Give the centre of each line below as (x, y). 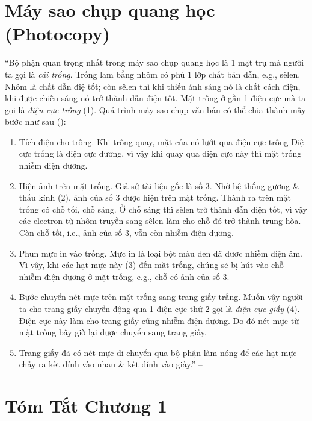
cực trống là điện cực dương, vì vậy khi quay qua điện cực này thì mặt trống (160, 153)
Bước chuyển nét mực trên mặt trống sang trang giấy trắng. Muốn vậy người (161, 297)
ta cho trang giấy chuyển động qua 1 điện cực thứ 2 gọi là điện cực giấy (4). (159, 308)
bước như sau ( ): (35, 121)
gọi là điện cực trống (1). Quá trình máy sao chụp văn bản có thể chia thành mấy (155, 109)
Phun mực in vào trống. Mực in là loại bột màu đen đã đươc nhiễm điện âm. (161, 253)
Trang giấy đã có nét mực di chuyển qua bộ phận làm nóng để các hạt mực (158, 352)
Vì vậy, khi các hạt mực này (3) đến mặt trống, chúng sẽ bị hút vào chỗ (151, 265)
